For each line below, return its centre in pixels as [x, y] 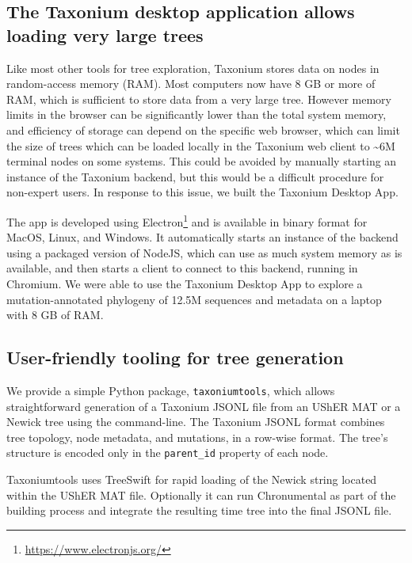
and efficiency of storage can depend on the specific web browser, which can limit [203, 129]
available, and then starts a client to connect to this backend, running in [182, 268]
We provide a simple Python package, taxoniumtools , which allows [171, 390]
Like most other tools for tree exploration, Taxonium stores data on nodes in [193, 68]
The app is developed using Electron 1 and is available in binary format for [187, 220]
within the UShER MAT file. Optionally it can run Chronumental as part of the [201, 495]
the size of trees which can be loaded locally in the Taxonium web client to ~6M [201, 145]
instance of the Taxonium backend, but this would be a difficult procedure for [195, 176]
